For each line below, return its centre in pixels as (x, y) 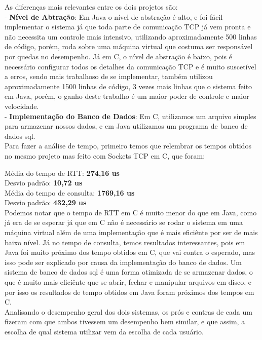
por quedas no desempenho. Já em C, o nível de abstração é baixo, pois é (118, 56)
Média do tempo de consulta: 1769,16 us (70, 192)
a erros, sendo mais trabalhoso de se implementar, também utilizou (109, 76)
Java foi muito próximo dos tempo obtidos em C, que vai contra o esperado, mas (130, 252)
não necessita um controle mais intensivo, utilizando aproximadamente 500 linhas (131, 36)
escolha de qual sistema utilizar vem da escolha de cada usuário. (104, 331)
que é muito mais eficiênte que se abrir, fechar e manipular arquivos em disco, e (128, 282)
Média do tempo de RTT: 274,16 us (62, 173)
